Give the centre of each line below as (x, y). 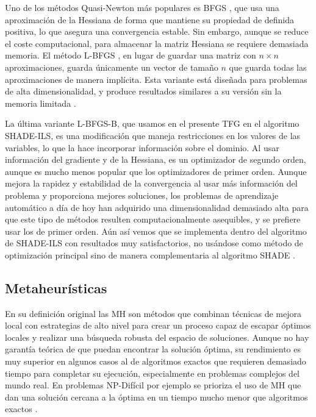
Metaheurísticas (56, 287)
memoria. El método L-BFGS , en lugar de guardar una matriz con (131, 55)
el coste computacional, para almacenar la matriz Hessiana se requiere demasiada (157, 43)
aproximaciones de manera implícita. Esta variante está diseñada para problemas (156, 79)
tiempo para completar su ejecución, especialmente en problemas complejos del (152, 373)
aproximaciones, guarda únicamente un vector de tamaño (112, 67)
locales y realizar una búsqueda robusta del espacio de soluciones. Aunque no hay (157, 337)
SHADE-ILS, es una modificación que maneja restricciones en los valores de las (153, 135)
